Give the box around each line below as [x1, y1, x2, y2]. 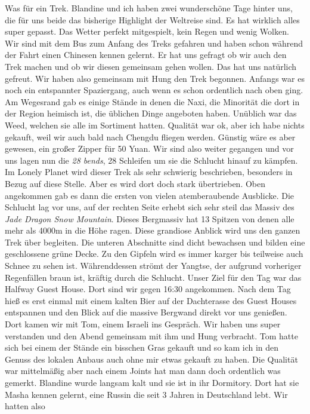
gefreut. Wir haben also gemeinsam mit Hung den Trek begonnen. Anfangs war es [5, 72, 305, 84]
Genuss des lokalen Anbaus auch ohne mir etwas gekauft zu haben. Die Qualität [5, 352, 298, 365]
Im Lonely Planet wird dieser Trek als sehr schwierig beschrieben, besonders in [5, 165, 293, 178]
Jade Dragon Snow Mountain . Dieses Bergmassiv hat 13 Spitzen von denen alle [5, 212, 294, 225]
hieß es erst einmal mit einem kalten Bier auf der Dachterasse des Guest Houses [5, 294, 297, 306]
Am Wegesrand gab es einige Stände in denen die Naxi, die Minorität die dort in [5, 95, 300, 108]
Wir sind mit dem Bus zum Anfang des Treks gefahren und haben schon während [5, 36, 303, 49]
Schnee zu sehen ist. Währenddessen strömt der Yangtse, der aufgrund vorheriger [5, 259, 302, 272]
